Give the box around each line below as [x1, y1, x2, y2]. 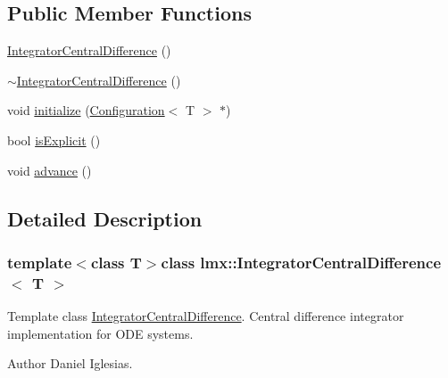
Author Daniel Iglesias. [7, 354, 133, 373]
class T [90, 251, 142, 273]
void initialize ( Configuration [7, 101, 165, 119]
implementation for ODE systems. [7, 324, 194, 342]
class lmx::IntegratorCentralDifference [161, 251, 442, 273]
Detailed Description [7, 204, 203, 232]
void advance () [7, 160, 92, 179]
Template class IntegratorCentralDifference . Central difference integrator [7, 307, 404, 325]
